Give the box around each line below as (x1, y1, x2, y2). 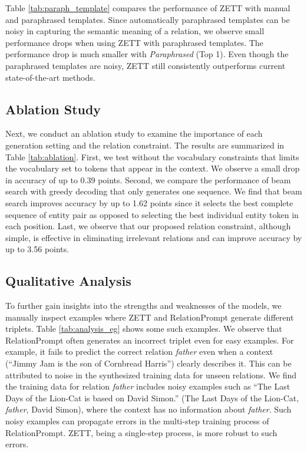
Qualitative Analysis (5, 272, 131, 290)
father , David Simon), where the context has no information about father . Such (5, 403, 292, 415)
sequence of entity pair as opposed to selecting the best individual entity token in (5, 208, 299, 220)
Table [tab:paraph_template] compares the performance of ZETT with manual (5, 2, 291, 14)
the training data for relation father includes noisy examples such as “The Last (5, 380, 291, 392)
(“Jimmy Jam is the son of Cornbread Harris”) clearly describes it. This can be (5, 357, 292, 369)
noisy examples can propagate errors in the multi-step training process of (5, 415, 269, 427)
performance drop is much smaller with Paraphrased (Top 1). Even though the (5, 48, 289, 60)
